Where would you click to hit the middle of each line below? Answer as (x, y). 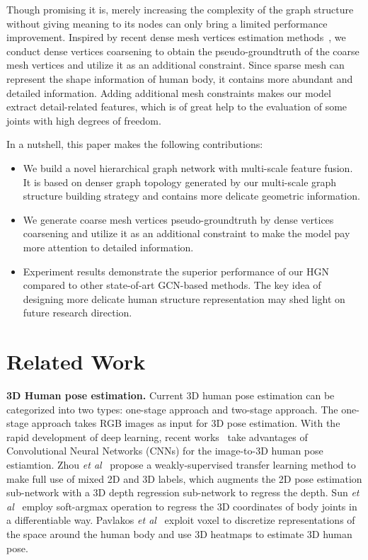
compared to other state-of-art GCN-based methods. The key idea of (172, 285)
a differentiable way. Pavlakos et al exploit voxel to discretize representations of (181, 520)
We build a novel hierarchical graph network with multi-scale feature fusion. (188, 167)
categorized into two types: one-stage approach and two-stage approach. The (172, 409)
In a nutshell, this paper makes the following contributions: (135, 144)
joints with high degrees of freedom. (84, 120)
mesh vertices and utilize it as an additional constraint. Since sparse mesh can (176, 65)
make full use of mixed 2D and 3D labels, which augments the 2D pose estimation (184, 478)
